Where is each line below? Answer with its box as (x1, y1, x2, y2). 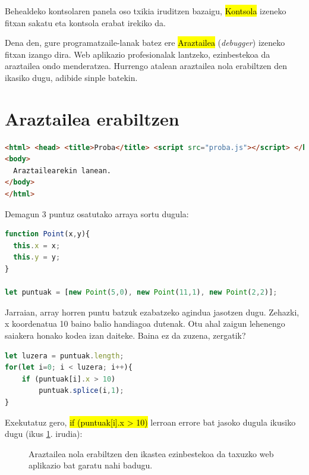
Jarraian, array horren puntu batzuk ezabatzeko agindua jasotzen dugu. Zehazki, (5, 305, 299, 318)
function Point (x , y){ (5, 230, 90, 239)
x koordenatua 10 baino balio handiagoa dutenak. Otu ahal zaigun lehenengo (5, 317, 285, 330)
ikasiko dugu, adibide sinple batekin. (5, 71, 138, 83)
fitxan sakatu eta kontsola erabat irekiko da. (5, 16, 166, 29)
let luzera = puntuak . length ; (5, 351, 124, 360)
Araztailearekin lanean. (13, 166, 111, 175)
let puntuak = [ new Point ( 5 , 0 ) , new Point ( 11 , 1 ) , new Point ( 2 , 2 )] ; (5, 288, 278, 297)
